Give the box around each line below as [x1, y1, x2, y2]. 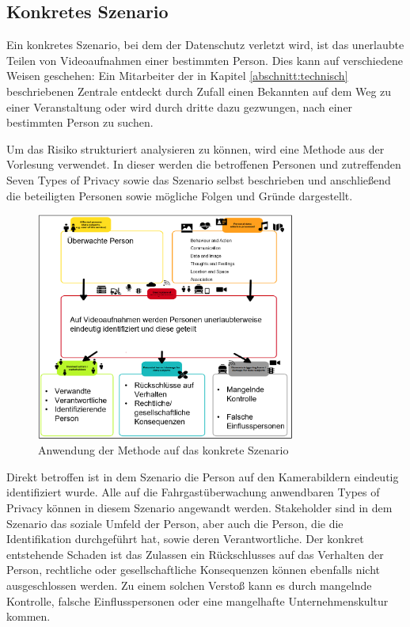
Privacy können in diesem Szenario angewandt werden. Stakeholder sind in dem [6, 499, 393, 515]
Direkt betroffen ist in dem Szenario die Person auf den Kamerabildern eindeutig [6, 468, 399, 484]
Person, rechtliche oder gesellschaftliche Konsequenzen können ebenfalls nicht [6, 561, 381, 578]
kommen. [6, 608, 51, 625]
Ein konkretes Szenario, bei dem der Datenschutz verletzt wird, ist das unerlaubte [6, 36, 404, 53]
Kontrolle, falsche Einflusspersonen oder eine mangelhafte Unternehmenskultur [6, 592, 389, 609]
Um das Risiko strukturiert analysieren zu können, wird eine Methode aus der [6, 140, 385, 157]
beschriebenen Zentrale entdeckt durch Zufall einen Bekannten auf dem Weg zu [6, 82, 392, 99]
